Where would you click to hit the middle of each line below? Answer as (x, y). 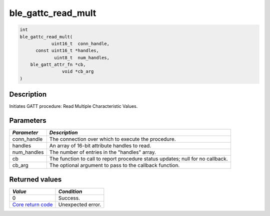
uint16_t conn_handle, (80, 43)
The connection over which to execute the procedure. (112, 139)
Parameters (28, 120)
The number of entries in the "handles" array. (102, 152)
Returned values (35, 179)
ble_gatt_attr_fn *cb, (58, 65)
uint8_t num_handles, (82, 58)
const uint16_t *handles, (67, 51)
